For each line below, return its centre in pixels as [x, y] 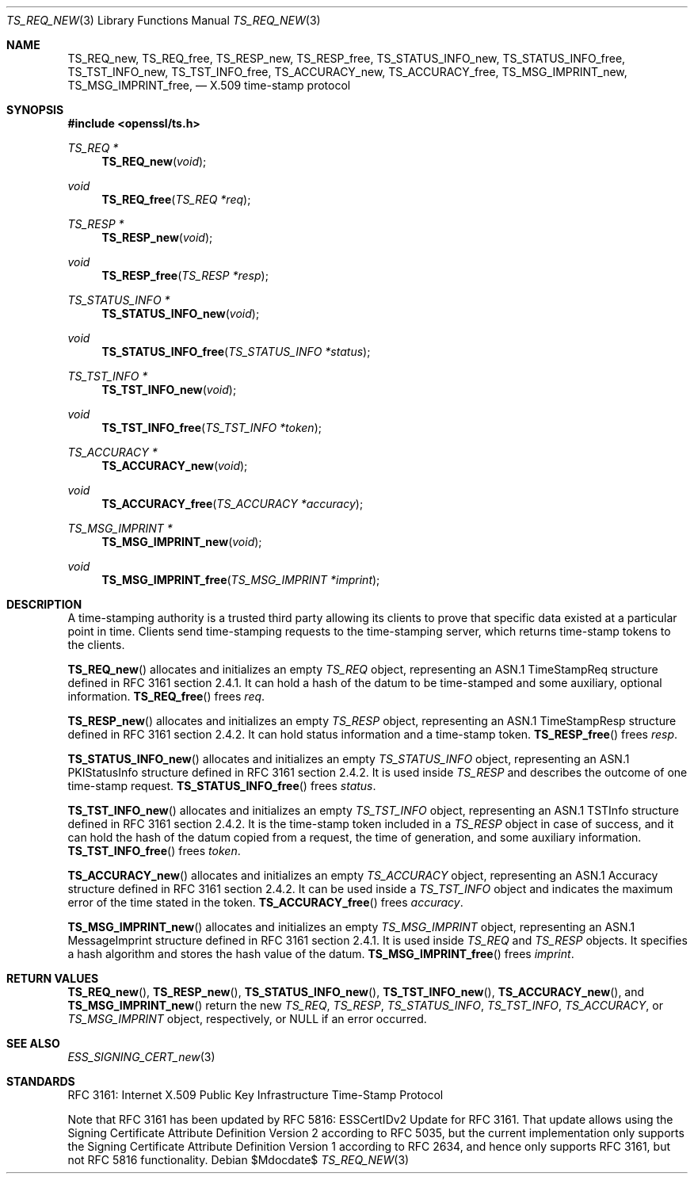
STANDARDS [41, 1081]
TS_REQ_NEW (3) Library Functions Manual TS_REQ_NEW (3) [164, 20]
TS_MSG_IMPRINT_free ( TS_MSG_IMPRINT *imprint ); [241, 580]
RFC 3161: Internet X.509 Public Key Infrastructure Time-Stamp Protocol [255, 1095]
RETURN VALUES [53, 978]
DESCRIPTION [44, 604]
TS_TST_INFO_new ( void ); [169, 390]
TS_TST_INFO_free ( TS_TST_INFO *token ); [212, 428]
